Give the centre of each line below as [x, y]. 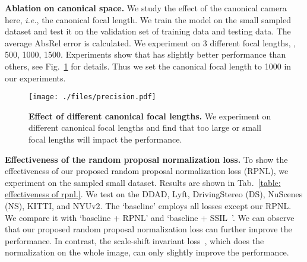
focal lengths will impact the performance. [105, 139]
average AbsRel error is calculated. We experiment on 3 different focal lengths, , [151, 42]
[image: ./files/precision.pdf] [92, 97]
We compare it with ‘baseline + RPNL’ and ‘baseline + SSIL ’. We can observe [150, 217]
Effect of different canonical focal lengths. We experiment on [150, 116]
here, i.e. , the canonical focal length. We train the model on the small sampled [148, 19]
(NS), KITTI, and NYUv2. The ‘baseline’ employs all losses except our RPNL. [148, 205]
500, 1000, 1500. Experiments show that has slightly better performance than [145, 54]
